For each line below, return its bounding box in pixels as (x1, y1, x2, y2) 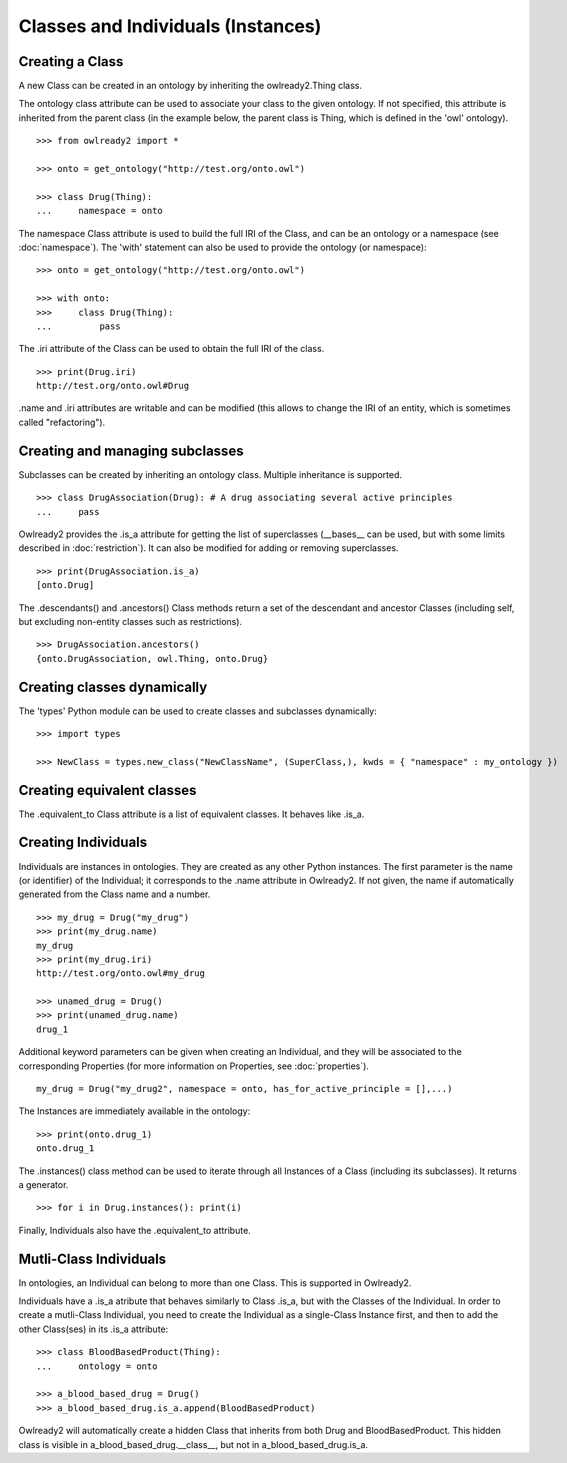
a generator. (18, 1179, 69, 1190)
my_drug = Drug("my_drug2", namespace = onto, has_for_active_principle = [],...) (36, 1083, 453, 1095)
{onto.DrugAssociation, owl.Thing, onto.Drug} (36, 653, 269, 664)
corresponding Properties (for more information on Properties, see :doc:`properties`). (18, 1060, 370, 1072)
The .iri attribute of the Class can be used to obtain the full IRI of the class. (18, 343, 325, 355)
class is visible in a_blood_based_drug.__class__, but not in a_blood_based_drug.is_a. (18, 1438, 369, 1450)
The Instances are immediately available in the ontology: (18, 1105, 251, 1117)
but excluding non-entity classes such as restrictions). (18, 615, 243, 627)
